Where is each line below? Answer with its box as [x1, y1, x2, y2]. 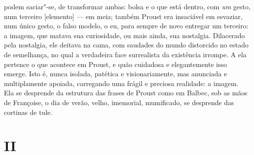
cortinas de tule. [4, 107, 52, 117]
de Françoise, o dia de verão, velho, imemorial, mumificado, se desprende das [4, 97, 234, 107]
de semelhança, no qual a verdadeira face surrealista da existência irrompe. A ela [4, 49, 247, 59]
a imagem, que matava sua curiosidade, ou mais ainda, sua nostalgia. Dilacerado [4, 30, 245, 40]
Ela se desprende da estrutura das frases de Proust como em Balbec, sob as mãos [4, 88, 248, 98]
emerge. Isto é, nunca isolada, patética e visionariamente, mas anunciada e [4, 68, 227, 79]
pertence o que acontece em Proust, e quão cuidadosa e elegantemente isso [4, 59, 227, 69]
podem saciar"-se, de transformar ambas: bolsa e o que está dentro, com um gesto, [4, 1, 251, 11]
